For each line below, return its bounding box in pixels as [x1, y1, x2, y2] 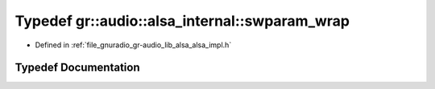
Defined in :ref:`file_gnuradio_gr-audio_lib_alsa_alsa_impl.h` [35, 40, 232, 50]
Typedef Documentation [14, 61, 140, 75]
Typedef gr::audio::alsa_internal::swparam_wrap [14, 12, 350, 30]
